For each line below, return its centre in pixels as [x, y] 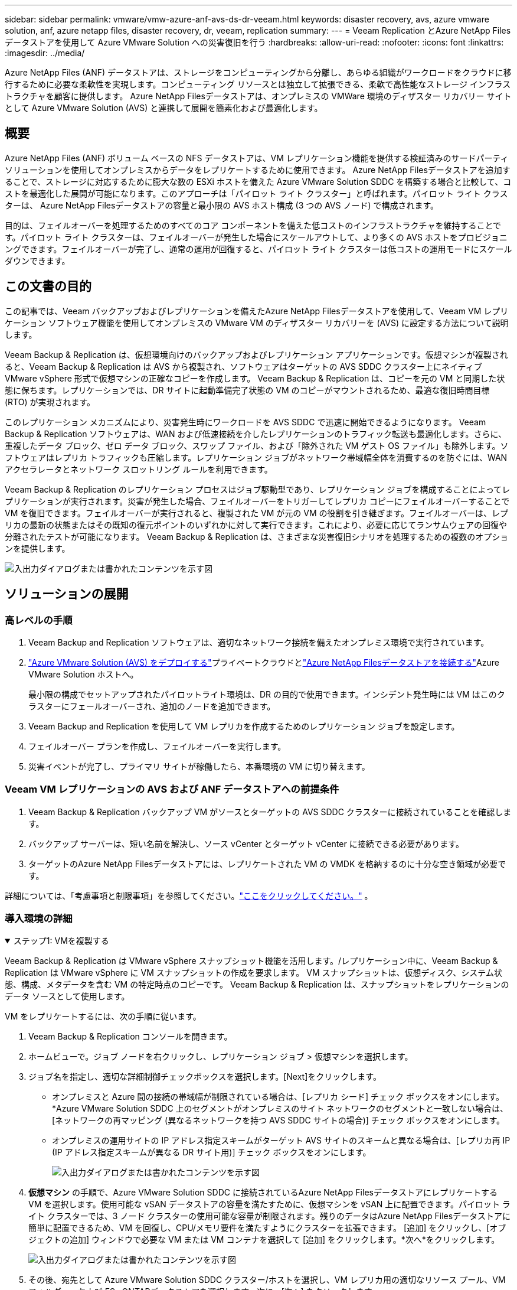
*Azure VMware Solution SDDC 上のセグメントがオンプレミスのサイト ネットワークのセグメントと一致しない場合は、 [280, 1109]
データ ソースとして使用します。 [67, 996]
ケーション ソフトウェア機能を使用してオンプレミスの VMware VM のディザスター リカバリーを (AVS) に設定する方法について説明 [257, 322]
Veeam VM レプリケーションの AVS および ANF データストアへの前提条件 [172, 789]
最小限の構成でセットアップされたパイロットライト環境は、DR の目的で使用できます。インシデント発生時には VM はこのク [267, 694]
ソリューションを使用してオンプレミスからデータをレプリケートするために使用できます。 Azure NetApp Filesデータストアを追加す [258, 170]
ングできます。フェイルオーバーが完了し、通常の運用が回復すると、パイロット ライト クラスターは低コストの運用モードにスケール [258, 249]
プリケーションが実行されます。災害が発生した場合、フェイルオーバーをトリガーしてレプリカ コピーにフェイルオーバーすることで [257, 501]
